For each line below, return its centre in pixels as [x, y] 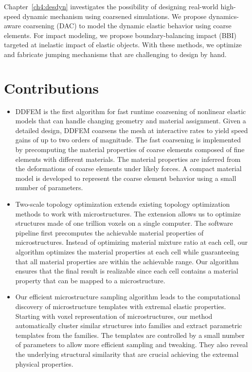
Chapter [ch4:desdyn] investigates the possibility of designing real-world [111, 6]
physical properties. [44, 363]
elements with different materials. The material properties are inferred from [128, 159]
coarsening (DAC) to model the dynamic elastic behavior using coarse [127, 26]
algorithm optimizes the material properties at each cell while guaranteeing [127, 252]
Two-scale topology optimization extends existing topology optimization [123, 204]
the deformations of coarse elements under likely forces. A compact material [128, 168]
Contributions [52, 88]
